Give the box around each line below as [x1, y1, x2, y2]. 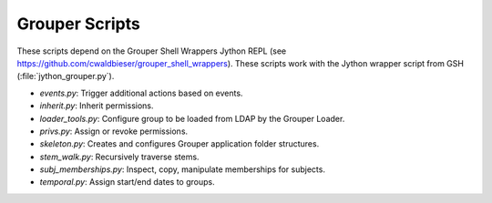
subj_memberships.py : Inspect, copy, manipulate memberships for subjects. [39, 164, 325, 175]
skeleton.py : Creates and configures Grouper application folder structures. [39, 138, 320, 149]
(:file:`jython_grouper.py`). [16, 71, 115, 82]
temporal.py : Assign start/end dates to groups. [39, 177, 215, 188]
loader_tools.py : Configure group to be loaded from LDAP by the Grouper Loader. [39, 113, 345, 124]
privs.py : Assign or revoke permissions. [39, 126, 189, 137]
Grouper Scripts [16, 14, 141, 34]
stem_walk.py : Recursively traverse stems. [39, 151, 200, 162]
